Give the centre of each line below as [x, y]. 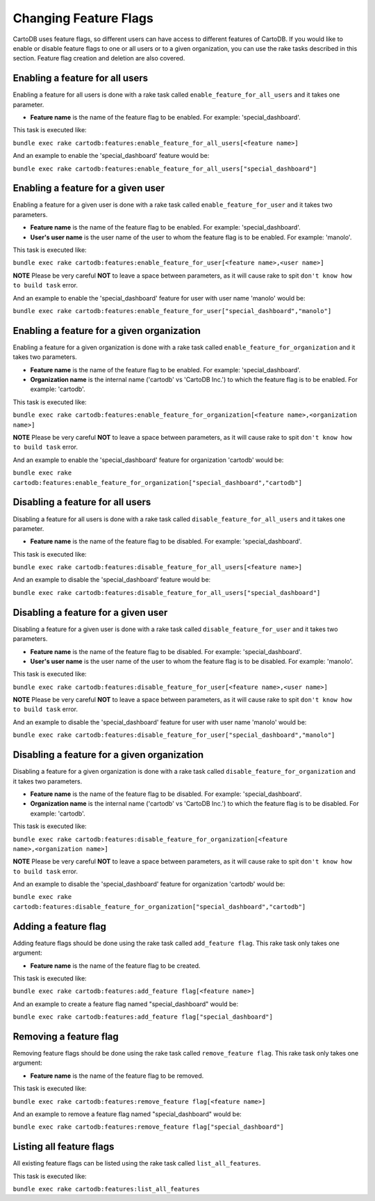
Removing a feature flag [66, 1036]
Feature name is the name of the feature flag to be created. [115, 965]
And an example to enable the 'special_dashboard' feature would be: [111, 156]
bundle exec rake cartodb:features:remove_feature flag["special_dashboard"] [148, 1127]
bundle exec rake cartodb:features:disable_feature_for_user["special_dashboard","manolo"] [174, 735]
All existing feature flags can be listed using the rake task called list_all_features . [137, 1163]
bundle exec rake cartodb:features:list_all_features [106, 1189]
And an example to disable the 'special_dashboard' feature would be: [112, 580]
